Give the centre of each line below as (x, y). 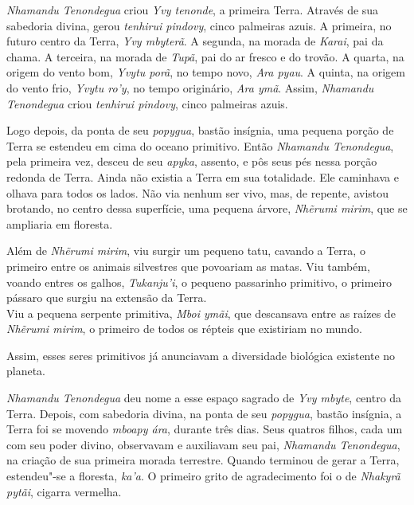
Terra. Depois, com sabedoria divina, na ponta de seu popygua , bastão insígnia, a (204, 413)
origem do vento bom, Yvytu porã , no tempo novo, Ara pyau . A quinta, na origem (206, 72)
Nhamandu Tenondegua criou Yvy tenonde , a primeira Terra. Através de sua (193, 10)
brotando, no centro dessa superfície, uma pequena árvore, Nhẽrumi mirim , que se (207, 208)
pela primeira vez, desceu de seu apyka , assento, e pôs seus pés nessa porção (192, 161)
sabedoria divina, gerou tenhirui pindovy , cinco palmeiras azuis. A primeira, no (199, 25)
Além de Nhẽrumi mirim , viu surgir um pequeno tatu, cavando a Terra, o (186, 251)
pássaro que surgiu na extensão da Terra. (107, 298)
